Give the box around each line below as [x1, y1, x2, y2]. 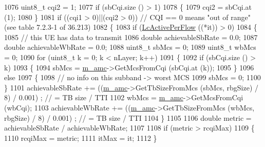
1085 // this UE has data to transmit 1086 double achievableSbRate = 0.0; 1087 [4, 31, 258, 42]
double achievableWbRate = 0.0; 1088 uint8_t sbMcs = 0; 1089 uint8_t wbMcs [4, 42, 256, 52]
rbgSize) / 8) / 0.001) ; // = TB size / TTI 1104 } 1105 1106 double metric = [4, 112, 252, 123]
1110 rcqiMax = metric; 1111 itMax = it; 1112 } [4, 132, 157, 143]
